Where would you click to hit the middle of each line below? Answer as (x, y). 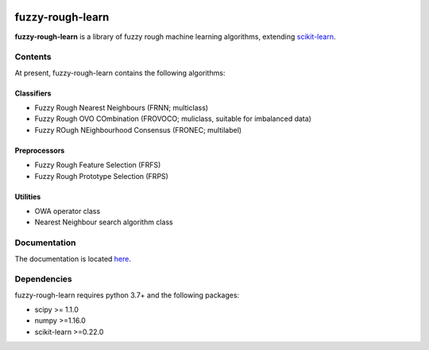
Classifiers (33, 93)
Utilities (28, 196)
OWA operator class (68, 211)
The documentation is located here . (73, 259)
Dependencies (44, 279)
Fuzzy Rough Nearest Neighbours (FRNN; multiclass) (122, 108)
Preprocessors (40, 150)
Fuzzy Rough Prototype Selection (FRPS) (101, 176)
